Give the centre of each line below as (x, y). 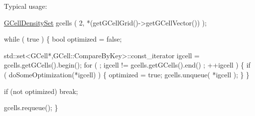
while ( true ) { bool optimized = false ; (63, 39)
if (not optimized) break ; (41, 91)
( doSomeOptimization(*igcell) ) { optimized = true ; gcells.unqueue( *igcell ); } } (127, 74)
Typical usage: (25, 6)
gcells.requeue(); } (31, 107)
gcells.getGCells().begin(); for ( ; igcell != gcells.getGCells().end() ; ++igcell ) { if (127, 65)
